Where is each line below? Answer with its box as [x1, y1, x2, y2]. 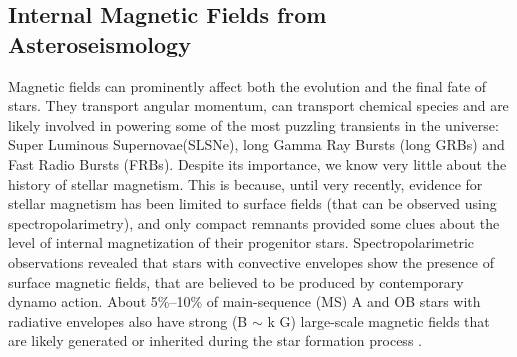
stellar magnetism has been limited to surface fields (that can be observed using [8, 193, 497, 214]
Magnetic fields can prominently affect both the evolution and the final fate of [8, 75, 487, 96]
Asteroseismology [8, 28, 191, 59]
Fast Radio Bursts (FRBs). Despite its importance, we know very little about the [8, 153, 507, 174]
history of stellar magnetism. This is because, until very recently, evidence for [8, 173, 483, 194]
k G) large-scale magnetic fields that [267, 310, 490, 331]
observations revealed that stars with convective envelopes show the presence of [8, 251, 494, 272]
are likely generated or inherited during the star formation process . [8, 330, 422, 351]
